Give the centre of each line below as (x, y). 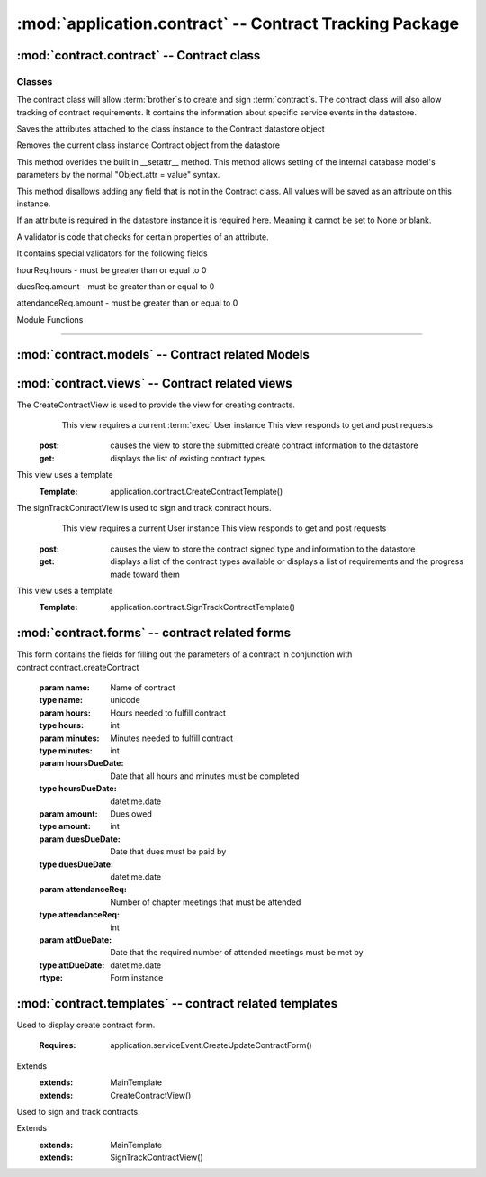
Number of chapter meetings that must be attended (206, 902)
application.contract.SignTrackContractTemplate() (203, 607)
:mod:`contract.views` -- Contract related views (154, 383)
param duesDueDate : (80, 839)
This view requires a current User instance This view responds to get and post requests (224, 528)
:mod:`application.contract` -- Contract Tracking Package (238, 23)
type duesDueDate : (76, 864)
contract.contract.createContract (78, 667)
